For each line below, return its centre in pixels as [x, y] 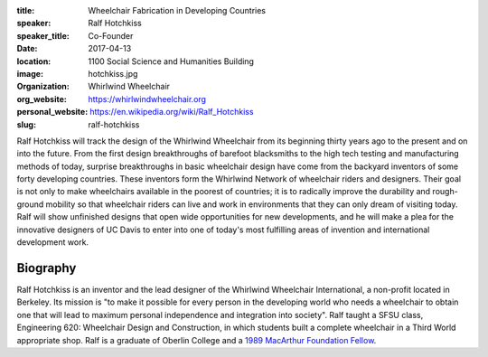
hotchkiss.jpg [113, 73]
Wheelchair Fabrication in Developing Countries [177, 10]
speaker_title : [43, 35]
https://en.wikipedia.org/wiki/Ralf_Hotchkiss [171, 112]
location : [34, 61]
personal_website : [52, 112]
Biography [47, 268]
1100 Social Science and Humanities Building [171, 61]
